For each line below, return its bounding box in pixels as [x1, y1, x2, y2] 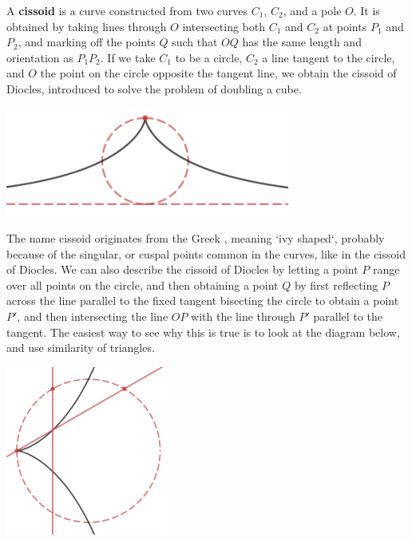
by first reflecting [294, 276, 378, 293]
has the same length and [242, 34, 362, 50]
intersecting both [182, 18, 266, 34]
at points [323, 18, 367, 34]
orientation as [6, 49, 73, 65]
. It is [353, 2, 380, 18]
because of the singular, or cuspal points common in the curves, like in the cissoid [6, 245, 406, 262]
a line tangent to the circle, [262, 49, 395, 65]
